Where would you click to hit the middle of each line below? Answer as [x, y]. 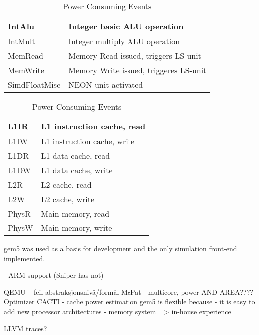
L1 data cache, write [77, 170]
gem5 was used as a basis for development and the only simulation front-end [121, 248]
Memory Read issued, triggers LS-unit [135, 56]
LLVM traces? [26, 328]
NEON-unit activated [106, 84]
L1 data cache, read [75, 156]
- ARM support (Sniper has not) [54, 275]
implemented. [25, 258]
